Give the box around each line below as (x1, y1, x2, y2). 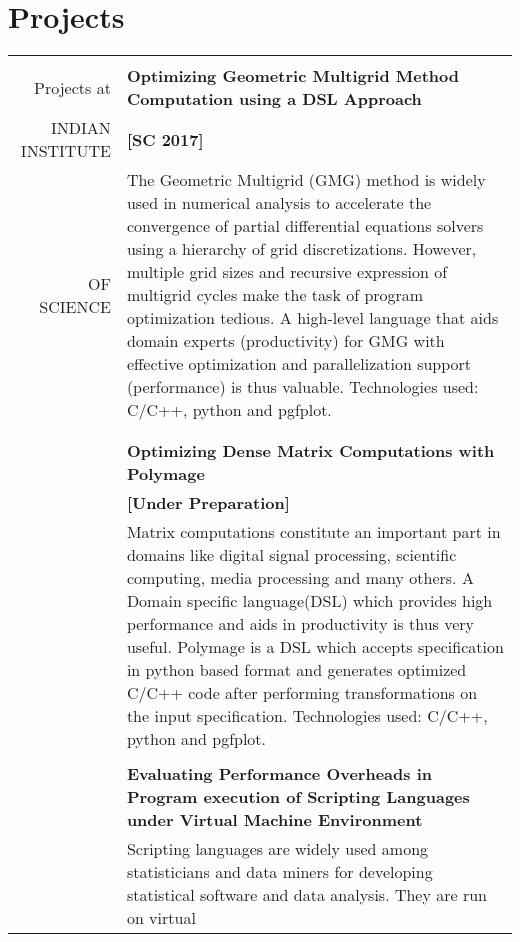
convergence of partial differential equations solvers (126, 214, 484, 238)
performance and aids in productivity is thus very (126, 612, 475, 636)
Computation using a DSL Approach (126, 87, 422, 111)
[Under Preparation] (126, 491, 290, 515)
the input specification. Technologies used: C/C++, (126, 704, 488, 728)
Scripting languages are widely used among (126, 837, 429, 861)
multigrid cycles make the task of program (126, 283, 424, 307)
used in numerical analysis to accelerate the (126, 191, 432, 215)
